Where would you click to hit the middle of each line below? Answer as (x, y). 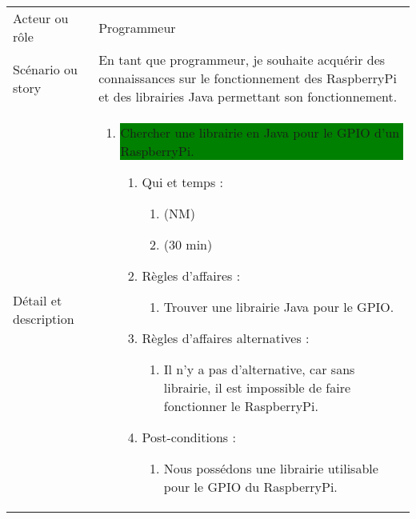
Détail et (38, 300)
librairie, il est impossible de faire (257, 387)
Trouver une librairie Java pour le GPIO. (279, 307)
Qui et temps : (182, 182)
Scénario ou (45, 69)
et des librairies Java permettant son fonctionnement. (248, 96)
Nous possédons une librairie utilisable (271, 468)
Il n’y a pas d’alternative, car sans (259, 369)
